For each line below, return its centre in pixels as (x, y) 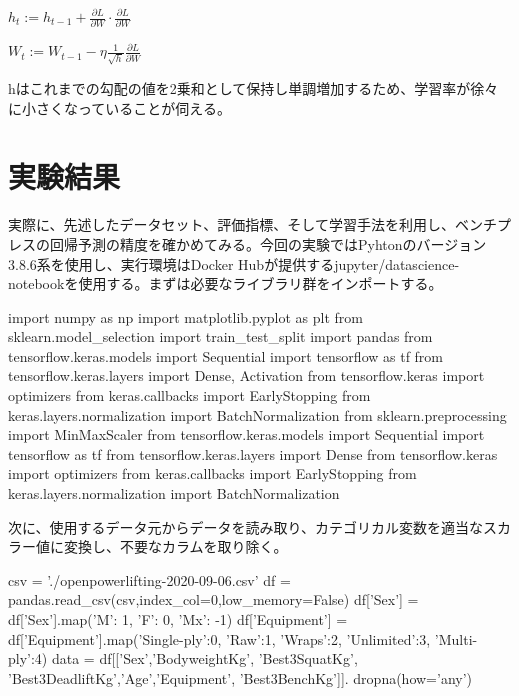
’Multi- (456, 638)
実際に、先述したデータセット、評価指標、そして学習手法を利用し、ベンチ (252, 224)
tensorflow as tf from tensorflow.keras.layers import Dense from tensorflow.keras (253, 453)
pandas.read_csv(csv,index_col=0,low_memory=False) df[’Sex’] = (213, 599)
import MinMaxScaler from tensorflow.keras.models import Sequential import (246, 434)
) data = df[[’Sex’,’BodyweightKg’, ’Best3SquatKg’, (199, 658)
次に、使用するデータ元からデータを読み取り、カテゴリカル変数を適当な (246, 526)
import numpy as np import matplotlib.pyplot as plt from (185, 316)
